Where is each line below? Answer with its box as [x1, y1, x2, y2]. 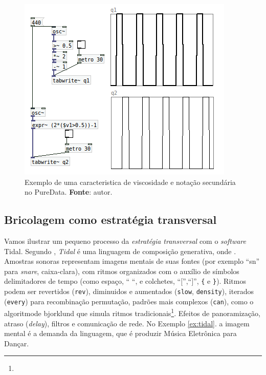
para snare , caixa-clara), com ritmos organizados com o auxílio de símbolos [4, 265, 239, 276]
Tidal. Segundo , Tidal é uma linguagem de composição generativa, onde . [4, 245, 236, 256]
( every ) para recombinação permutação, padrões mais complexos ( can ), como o [4, 296, 254, 306]
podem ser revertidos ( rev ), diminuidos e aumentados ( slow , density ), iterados [4, 286, 254, 297]
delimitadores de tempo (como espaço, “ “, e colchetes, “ [4, 276, 181, 286]
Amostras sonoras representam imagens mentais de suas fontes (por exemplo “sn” [4, 256, 260, 266]
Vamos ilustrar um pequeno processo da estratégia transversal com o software [4, 235, 247, 246]
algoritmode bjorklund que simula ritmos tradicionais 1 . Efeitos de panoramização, [4, 306, 260, 318]
